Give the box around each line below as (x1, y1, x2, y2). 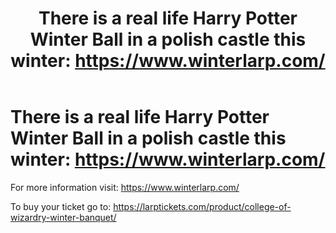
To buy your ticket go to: (10, 200, 112, 212)
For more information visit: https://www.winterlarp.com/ (10, 181, 240, 193)
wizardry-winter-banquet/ (10, 211, 117, 223)
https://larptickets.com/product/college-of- (113, 200, 292, 212)
